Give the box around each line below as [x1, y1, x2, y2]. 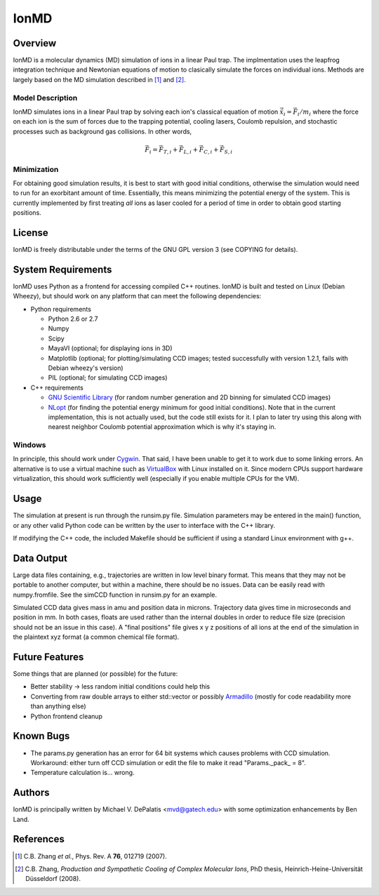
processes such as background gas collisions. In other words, [13, 127, 192, 135]
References [13, 833, 65, 845]
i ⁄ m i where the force [297, 107, 359, 117]
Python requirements [30, 305, 91, 313]
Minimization [13, 164, 59, 174]
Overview [13, 37, 57, 49]
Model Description [13, 93, 78, 102]
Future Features [13, 651, 84, 663]
